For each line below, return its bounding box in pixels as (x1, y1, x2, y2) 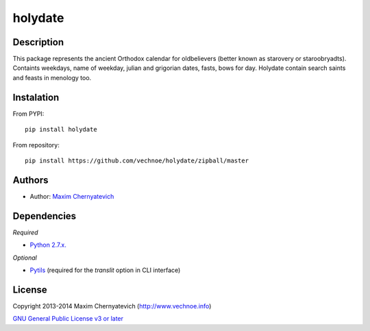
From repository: (12, 140, 60, 149)
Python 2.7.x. (29, 241, 66, 249)
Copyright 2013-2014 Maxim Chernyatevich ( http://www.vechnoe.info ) (12, 302, 212, 310)
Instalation (12, 91, 60, 103)
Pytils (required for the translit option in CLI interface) (29, 266, 181, 274)
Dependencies (12, 210, 77, 222)
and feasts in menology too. (12, 73, 92, 82)
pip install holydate (25, 125, 97, 134)
